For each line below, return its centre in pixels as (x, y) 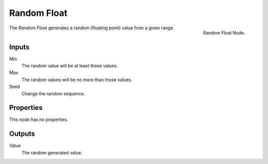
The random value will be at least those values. (70, 66)
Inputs (19, 47)
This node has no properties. (39, 120)
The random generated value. (52, 153)
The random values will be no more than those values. (77, 80)
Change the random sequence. (53, 93)
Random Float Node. (224, 33)
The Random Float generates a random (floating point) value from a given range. (92, 28)
